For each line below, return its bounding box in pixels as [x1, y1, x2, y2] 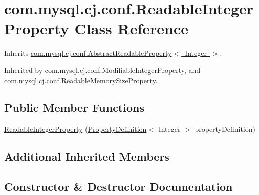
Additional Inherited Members [4, 149, 169, 164]
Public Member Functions [4, 100, 144, 115]
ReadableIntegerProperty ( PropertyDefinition [4, 124, 147, 134]
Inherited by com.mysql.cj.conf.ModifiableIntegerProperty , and [4, 64, 201, 75]
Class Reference [74, 18, 189, 39]
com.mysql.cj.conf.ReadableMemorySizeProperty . [4, 75, 158, 85]
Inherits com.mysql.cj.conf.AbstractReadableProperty [4, 47, 172, 58]
